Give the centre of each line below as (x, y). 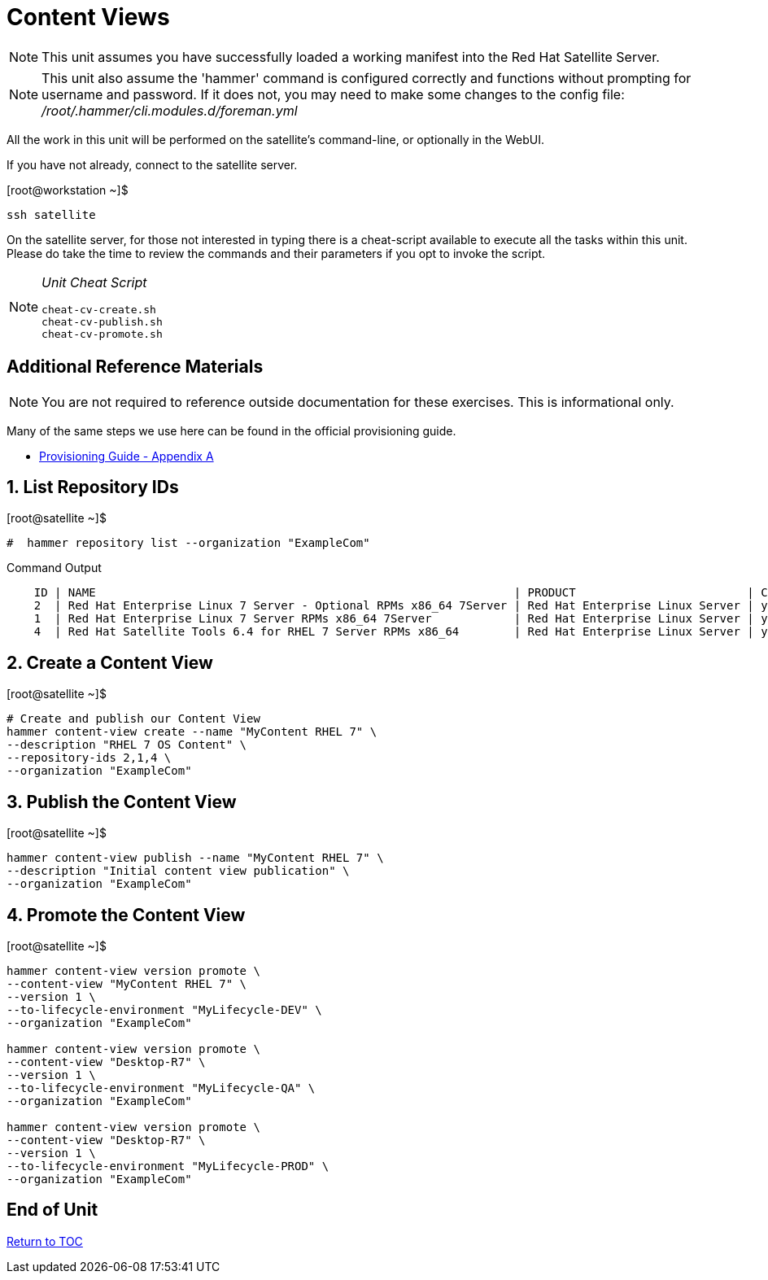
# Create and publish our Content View (133, 719)
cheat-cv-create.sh (99, 309)
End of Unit (52, 1210)
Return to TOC (45, 1241)
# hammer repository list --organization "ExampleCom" (188, 543)
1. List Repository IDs (93, 487)
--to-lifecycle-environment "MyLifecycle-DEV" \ (164, 1009)
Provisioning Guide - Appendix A (127, 456)
